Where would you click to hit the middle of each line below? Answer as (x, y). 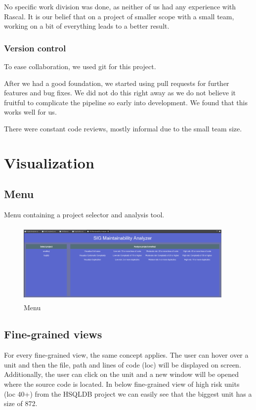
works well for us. (30, 112)
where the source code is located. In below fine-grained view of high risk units (122, 384)
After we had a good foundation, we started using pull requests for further (117, 83)
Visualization (49, 162)
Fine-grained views (53, 334)
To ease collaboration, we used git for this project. (80, 66)
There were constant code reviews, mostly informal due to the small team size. (123, 128)
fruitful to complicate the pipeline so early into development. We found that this (126, 102)
